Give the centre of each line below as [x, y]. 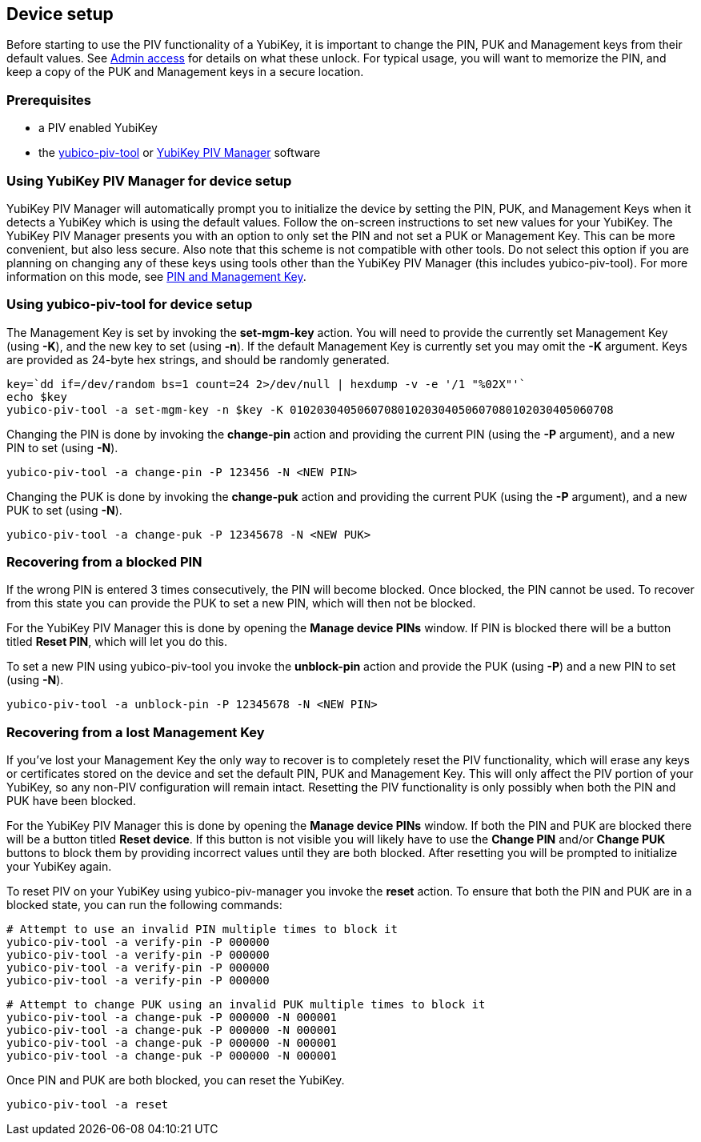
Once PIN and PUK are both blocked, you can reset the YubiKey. [176, 1080]
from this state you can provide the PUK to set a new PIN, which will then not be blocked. [241, 603]
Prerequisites [49, 100]
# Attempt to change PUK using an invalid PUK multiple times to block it [246, 1005]
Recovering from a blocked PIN [104, 562]
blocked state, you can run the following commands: [144, 905]
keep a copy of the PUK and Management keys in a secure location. [185, 72]
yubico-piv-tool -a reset [88, 1105]
